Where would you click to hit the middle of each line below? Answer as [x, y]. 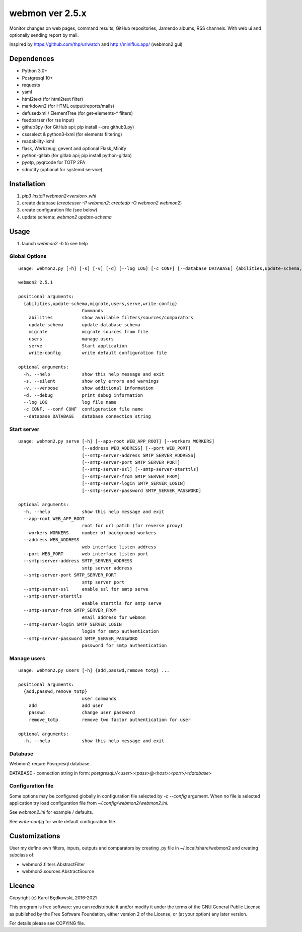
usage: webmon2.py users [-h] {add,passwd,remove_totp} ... [94, 670]
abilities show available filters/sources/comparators [111, 318]
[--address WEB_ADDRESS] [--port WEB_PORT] [136, 448]
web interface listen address [119, 547]
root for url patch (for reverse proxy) [132, 526]
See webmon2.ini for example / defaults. [51, 812]
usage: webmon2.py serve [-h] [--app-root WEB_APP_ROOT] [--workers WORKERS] [117, 441]
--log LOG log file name [70, 402]
